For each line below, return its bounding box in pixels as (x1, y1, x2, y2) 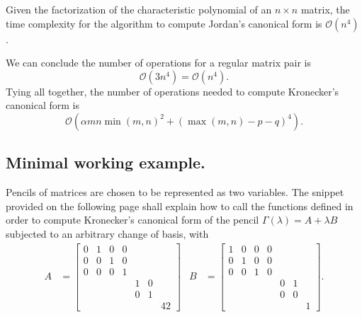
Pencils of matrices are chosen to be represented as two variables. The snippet (6, 185, 344, 200)
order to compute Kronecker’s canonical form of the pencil (6, 212, 259, 227)
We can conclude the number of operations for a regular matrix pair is (6, 55, 311, 70)
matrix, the (300, 2, 350, 16)
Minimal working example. (6, 151, 205, 173)
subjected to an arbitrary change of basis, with (6, 226, 209, 241)
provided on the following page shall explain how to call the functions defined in (6, 198, 353, 213)
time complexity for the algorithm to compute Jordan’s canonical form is (6, 16, 322, 30)
